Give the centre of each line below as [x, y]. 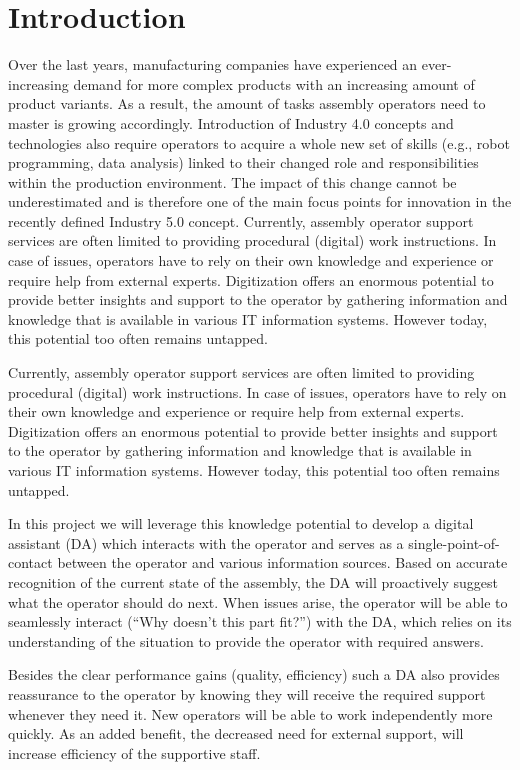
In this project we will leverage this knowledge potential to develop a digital [241, 523]
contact [30, 562]
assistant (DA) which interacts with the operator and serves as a [206, 542]
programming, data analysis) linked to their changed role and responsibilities [243, 162]
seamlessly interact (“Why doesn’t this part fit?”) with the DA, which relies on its [260, 621]
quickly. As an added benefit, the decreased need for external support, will [236, 733]
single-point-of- [454, 542]
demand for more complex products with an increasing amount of [274, 83]
